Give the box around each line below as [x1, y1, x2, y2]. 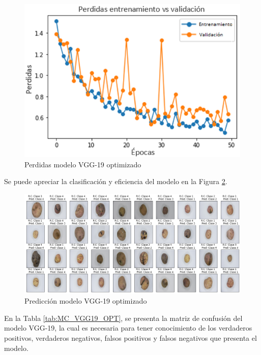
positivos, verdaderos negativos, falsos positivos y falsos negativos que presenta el [4, 333, 257, 343]
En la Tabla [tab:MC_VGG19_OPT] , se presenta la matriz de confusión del [4, 312, 243, 323]
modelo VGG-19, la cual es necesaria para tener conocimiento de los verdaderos [4, 322, 252, 333]
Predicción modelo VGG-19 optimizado [24, 295, 147, 306]
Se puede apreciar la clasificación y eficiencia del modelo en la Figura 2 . [4, 176, 227, 187]
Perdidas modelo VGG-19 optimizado [24, 159, 141, 169]
